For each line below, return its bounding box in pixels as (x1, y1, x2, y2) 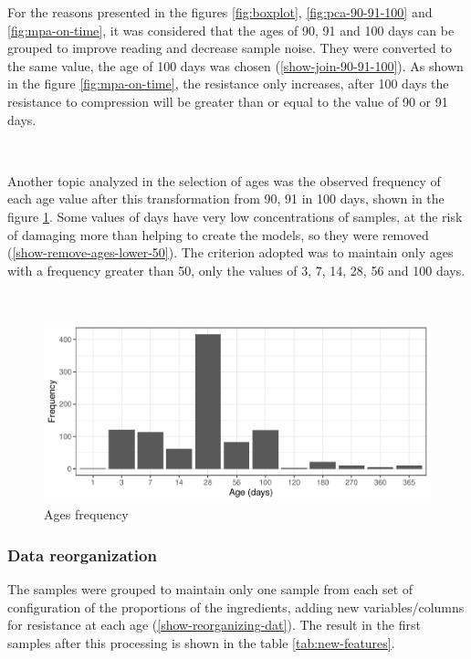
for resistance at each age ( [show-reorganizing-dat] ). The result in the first (7, 615, 421, 634)
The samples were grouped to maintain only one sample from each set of (7, 580, 413, 598)
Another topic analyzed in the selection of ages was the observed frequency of (7, 171, 441, 190)
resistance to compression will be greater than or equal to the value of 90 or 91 (7, 91, 448, 110)
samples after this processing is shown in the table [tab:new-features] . (7, 633, 395, 652)
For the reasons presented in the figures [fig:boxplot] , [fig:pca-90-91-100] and (7, 3, 433, 21)
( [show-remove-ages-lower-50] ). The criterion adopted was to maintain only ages (7, 243, 454, 262)
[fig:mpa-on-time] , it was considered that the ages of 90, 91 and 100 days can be (7, 20, 455, 39)
